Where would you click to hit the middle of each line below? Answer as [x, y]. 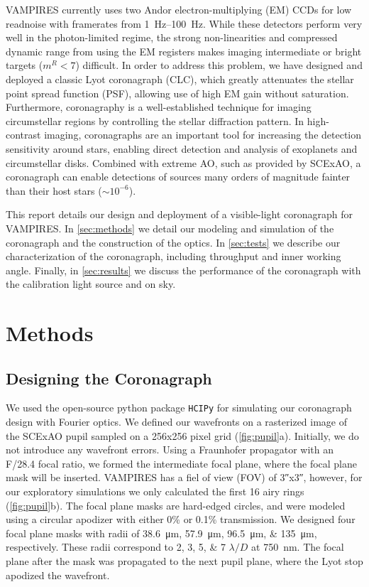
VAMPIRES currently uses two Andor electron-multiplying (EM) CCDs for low [179, 9]
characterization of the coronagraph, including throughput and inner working [174, 256]
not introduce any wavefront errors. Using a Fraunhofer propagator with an [170, 449]
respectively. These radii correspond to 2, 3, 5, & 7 [116, 547]
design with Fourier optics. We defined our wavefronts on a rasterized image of [177, 422]
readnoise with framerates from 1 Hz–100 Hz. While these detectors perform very [184, 23]
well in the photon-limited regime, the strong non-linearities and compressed [172, 37]
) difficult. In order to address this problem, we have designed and [219, 65]
